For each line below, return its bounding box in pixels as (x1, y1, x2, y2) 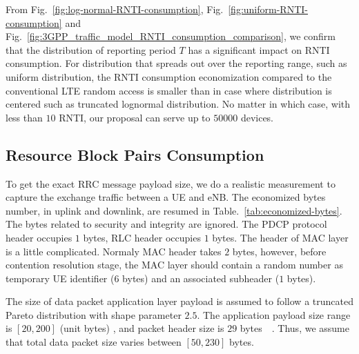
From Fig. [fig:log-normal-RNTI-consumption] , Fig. (6, 2, 224, 16)
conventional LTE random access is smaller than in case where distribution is (6, 83, 332, 97)
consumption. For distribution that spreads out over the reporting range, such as (6, 56, 347, 70)
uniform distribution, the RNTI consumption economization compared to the (6, 69, 332, 83)
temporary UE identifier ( (6, 271, 115, 285)
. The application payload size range (197, 307, 351, 322)
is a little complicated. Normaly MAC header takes (6, 244, 222, 258)
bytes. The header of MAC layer (212, 230, 349, 244)
